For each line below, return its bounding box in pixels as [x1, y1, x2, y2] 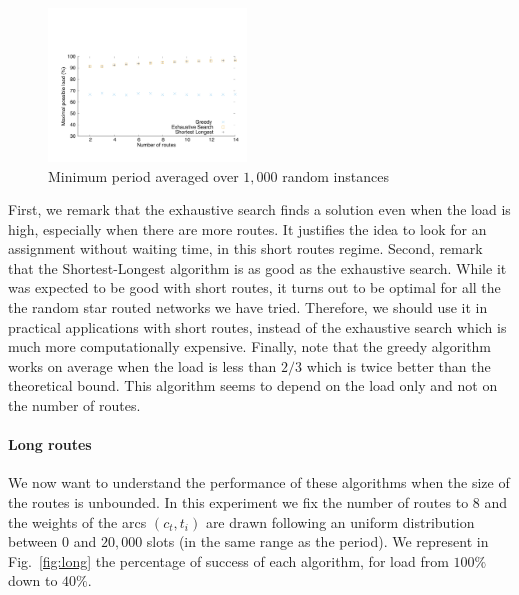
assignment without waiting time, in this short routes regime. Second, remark [8, 238, 483, 259]
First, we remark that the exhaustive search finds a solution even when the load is [8, 199, 511, 220]
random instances [282, 165, 389, 186]
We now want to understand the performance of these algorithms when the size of [8, 472, 510, 493]
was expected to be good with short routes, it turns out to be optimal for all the [8, 277, 501, 298]
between [8, 531, 58, 552]
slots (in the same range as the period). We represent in [146, 531, 489, 552]
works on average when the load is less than [8, 355, 277, 376]
